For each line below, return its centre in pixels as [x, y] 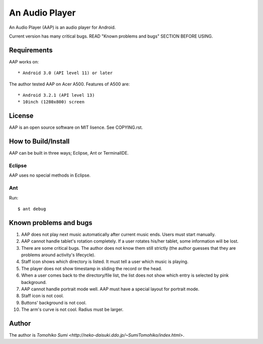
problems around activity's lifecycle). [58, 255]
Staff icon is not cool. [43, 296]
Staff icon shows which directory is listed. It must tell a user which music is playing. [105, 262]
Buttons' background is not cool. [54, 303]
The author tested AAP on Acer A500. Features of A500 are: [69, 84]
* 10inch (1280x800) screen [51, 102]
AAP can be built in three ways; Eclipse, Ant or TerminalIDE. [69, 153]
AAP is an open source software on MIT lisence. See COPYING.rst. [76, 127]
